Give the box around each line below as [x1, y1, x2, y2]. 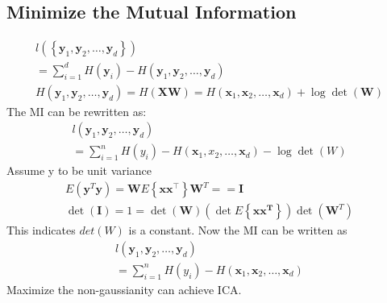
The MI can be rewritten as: [6, 102, 147, 119]
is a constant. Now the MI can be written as [128, 222, 347, 239]
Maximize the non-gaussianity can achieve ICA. [6, 280, 242, 297]
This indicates [6, 222, 76, 239]
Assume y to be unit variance [6, 162, 152, 179]
